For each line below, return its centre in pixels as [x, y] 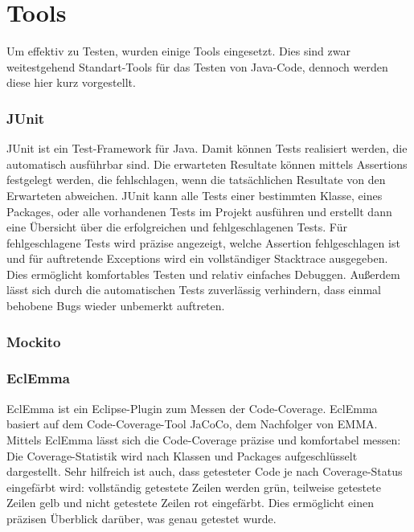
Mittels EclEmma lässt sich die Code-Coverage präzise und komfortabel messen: [204, 439]
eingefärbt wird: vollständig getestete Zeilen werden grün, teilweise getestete [194, 487]
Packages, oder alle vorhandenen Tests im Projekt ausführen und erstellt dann [199, 211]
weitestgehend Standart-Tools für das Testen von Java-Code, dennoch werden [197, 66]
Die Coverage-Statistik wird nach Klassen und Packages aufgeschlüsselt [182, 455]
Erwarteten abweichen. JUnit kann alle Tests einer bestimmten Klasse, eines [195, 195]
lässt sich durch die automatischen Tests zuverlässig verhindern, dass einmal [194, 290]
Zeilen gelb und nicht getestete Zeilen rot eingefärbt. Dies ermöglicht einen [190, 503]
